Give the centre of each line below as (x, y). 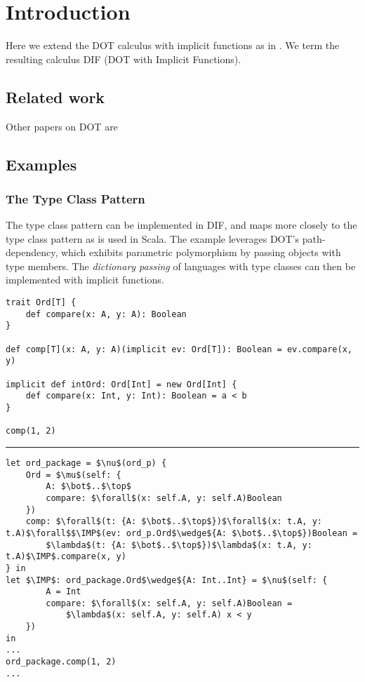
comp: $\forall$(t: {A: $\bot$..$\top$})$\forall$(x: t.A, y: (174, 522)
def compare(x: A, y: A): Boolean (106, 314)
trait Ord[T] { (41, 303)
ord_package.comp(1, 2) (61, 662)
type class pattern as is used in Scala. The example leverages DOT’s (153, 238)
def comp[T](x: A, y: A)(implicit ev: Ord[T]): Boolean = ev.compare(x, (179, 349)
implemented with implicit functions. (85, 280)
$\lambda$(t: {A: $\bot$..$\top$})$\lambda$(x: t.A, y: (179, 545)
